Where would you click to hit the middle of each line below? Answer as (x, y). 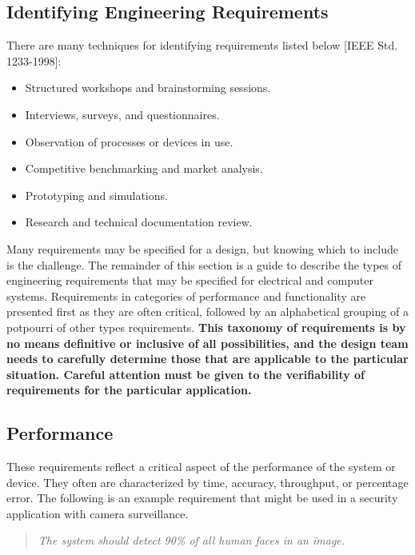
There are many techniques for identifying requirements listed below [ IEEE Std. (202, 45)
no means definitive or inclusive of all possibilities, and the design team (207, 343)
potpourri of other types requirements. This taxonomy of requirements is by (206, 327)
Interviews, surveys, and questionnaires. (122, 114)
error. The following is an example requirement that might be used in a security (202, 498)
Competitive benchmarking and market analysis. (144, 168)
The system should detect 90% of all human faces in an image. (192, 540)
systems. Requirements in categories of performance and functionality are (186, 295)
